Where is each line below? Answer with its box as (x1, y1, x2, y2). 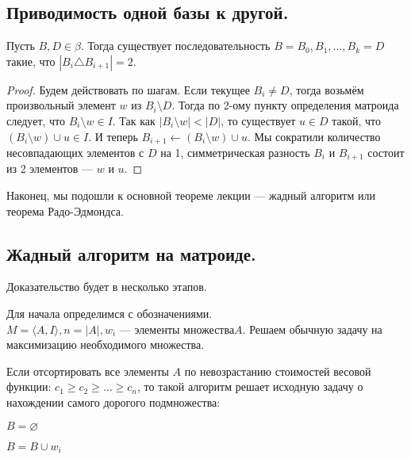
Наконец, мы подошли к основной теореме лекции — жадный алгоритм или (6, 187, 375, 204)
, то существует (221, 112, 296, 128)
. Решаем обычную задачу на (242, 320, 382, 337)
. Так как (112, 112, 156, 128)
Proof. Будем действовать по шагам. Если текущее (6, 81, 250, 98)
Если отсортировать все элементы (6, 362, 169, 379)
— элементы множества (119, 324, 235, 336)
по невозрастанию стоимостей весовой (184, 362, 371, 379)
